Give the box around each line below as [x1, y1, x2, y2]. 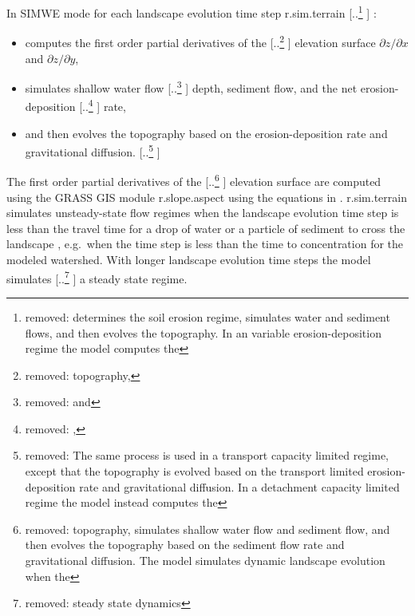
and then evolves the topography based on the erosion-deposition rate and [25, 124, 388, 141]
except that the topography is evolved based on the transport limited [25, 463, 364, 480]
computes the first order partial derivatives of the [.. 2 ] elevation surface [25, 32, 376, 50]
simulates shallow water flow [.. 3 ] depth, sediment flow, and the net [25, 77, 358, 96]
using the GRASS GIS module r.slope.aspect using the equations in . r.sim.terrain [6, 188, 407, 205]
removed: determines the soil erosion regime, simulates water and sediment [25, 308, 390, 325]
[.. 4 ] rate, [79, 96, 126, 114]
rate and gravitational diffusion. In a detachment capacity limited [79, 478, 400, 495]
